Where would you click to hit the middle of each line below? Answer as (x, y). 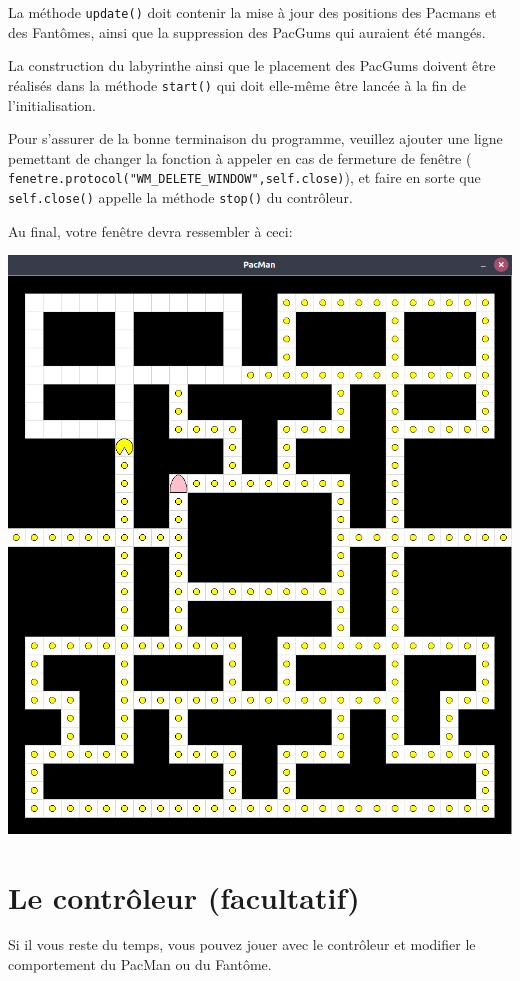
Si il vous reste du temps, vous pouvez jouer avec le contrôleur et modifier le (242, 944)
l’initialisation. (52, 104)
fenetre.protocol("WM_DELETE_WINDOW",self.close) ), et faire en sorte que (244, 177)
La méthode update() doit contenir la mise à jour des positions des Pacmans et (252, 12)
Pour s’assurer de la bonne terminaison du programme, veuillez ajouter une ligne (255, 138)
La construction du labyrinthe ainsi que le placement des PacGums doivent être (252, 65)
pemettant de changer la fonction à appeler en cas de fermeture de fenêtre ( (240, 157)
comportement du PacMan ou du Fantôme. (140, 964)
